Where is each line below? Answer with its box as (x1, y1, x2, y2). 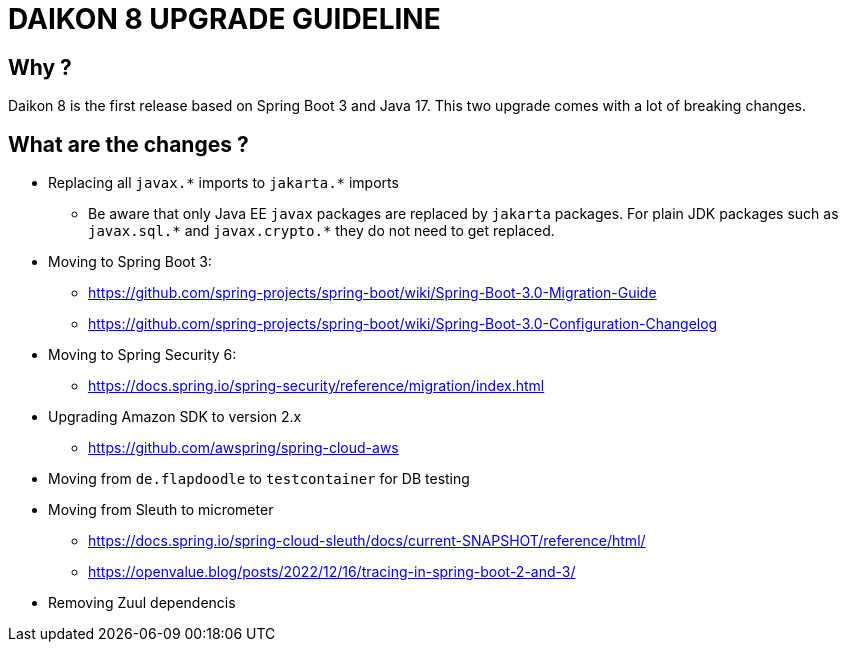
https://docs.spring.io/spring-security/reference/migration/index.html (88, 377, 545, 395)
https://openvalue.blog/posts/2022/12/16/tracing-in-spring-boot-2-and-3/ (88, 563, 576, 581)
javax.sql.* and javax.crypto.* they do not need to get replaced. (88, 222, 555, 240)
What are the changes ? (8, 131, 249, 157)
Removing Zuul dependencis (48, 594, 236, 612)
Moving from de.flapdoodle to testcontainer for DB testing (48, 470, 470, 488)
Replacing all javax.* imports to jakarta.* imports (48, 174, 399, 192)
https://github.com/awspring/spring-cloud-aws (88, 439, 399, 457)
